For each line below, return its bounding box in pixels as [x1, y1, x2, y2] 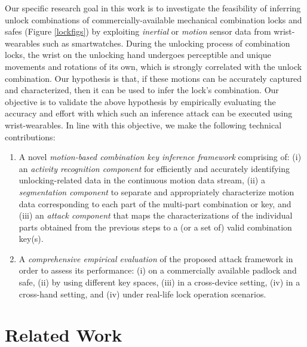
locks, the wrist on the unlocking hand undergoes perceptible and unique [5, 48, 271, 61]
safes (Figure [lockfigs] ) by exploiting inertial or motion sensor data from [5, 25, 271, 38]
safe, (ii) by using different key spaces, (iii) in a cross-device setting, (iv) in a [19, 276, 300, 288]
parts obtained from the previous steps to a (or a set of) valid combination [19, 220, 292, 233]
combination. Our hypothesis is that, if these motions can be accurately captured [5, 72, 302, 84]
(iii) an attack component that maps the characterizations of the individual [19, 209, 293, 222]
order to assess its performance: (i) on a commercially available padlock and [19, 264, 297, 277]
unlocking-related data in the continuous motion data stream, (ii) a [19, 174, 265, 186]
